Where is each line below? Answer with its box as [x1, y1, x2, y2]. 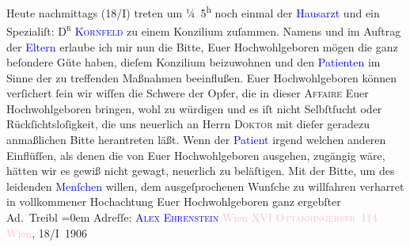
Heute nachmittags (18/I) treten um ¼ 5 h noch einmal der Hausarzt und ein [6, 2, 380, 21]
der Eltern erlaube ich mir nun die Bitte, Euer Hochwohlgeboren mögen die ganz [6, 38, 398, 55]
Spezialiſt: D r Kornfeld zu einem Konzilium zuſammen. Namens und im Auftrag [6, 21, 401, 39]
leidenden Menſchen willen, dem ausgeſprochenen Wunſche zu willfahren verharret [6, 177, 404, 194]
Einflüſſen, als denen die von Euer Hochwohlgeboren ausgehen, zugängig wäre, [6, 146, 385, 163]
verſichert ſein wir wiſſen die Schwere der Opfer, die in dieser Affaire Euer [6, 85, 369, 101]
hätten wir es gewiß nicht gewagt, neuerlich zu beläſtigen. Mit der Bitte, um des [6, 162, 395, 179]
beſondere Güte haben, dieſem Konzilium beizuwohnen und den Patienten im [6, 54, 381, 70]
